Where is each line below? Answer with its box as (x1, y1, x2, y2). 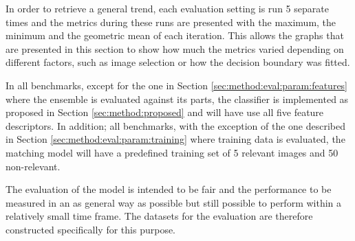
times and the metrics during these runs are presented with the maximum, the (6, 14, 336, 29)
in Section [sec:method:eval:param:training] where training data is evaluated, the (6, 132, 345, 146)
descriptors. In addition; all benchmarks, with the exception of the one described (6, 118, 345, 133)
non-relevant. (6, 159, 61, 173)
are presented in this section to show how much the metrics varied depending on (6, 41, 344, 56)
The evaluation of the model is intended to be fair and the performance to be (6, 182, 332, 196)
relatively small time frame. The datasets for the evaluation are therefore (6, 209, 313, 223)
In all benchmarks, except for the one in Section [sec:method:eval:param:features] (6, 78, 348, 92)
